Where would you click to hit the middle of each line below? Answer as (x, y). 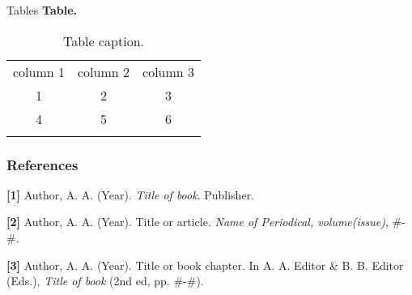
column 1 (39, 71)
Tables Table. (42, 10)
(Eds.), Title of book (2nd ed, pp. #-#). (105, 281)
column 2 (104, 71)
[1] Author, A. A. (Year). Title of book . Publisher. (130, 194)
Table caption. (104, 41)
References (42, 164)
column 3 (169, 71)
